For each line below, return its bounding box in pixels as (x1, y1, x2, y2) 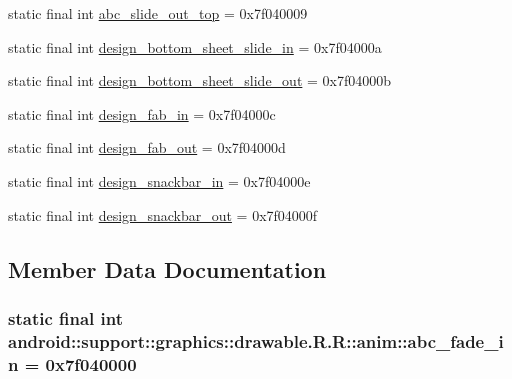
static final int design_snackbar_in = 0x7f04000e (8, 170, 311, 191)
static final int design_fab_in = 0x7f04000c (8, 103, 276, 124)
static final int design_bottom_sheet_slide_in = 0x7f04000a (8, 36, 382, 57)
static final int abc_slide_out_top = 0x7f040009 (8, 3, 308, 23)
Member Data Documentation (8, 253, 327, 284)
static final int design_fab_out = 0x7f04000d (8, 137, 286, 158)
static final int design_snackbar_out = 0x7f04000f (8, 204, 318, 225)
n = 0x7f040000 (8, 351, 137, 376)
